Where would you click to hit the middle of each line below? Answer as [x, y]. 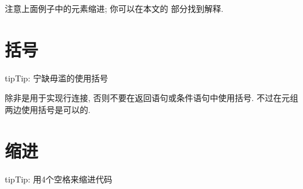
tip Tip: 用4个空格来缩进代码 [59, 179]
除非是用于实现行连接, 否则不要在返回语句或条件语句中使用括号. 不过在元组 [152, 98]
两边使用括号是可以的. [48, 109]
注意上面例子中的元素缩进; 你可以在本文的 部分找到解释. [114, 8]
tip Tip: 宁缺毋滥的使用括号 [57, 78]
